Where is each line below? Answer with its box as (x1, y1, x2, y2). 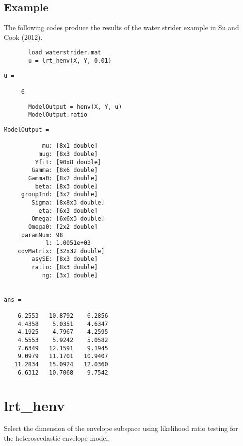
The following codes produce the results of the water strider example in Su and (4, 22, 239, 33)
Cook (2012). (4, 32, 43, 42)
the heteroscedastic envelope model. (4, 433, 110, 443)
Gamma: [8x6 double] (32, 167, 98, 174)
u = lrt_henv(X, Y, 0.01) (28, 57, 112, 65)
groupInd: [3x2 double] (21, 191, 98, 198)
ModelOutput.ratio (28, 111, 87, 119)
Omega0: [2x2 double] (28, 223, 98, 230)
